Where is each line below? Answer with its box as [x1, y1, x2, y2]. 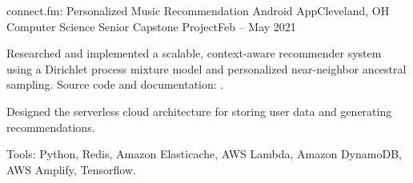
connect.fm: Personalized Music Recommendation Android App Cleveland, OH [6, 2, 390, 18]
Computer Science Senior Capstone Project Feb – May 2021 [6, 18, 296, 34]
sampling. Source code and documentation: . [6, 76, 224, 93]
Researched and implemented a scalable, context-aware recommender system [6, 45, 382, 62]
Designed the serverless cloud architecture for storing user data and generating [6, 102, 392, 119]
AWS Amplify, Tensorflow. [6, 161, 136, 177]
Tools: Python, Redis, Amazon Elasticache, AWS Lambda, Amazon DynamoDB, [6, 145, 402, 162]
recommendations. [6, 118, 95, 135]
